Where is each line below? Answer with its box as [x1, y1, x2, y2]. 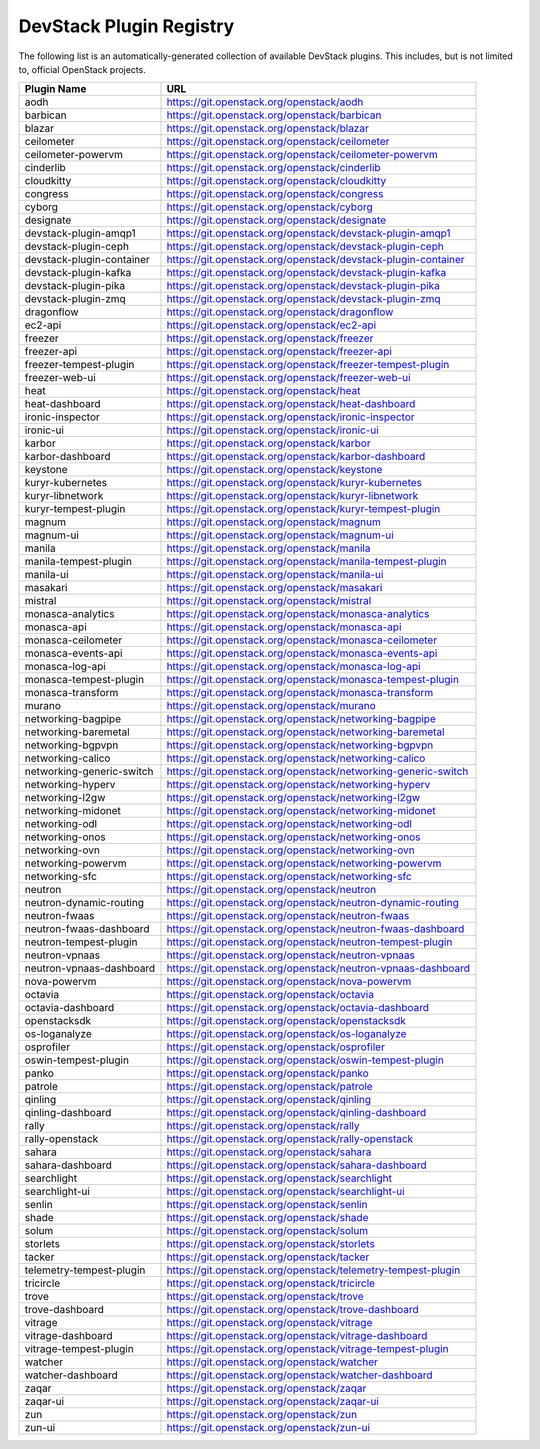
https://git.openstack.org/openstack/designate [166, 213, 387, 227]
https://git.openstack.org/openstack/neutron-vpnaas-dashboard [166, 961, 470, 975]
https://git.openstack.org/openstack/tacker [166, 1250, 370, 1264]
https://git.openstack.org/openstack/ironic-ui [166, 423, 379, 437]
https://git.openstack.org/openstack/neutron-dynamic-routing [166, 896, 459, 910]
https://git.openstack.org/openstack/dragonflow [166, 305, 394, 319]
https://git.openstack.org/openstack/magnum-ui [166, 528, 394, 542]
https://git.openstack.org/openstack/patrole [166, 1080, 374, 1094]
